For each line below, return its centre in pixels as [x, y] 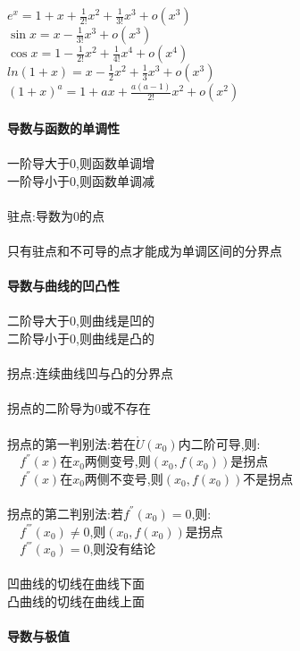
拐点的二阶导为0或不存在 [79, 408]
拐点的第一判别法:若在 [71, 443]
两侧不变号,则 [124, 478]
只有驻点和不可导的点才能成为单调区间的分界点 [145, 251]
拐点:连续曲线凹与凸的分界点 [90, 373]
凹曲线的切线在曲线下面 [76, 583]
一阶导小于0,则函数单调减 [81, 180]
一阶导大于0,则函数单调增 [81, 163]
